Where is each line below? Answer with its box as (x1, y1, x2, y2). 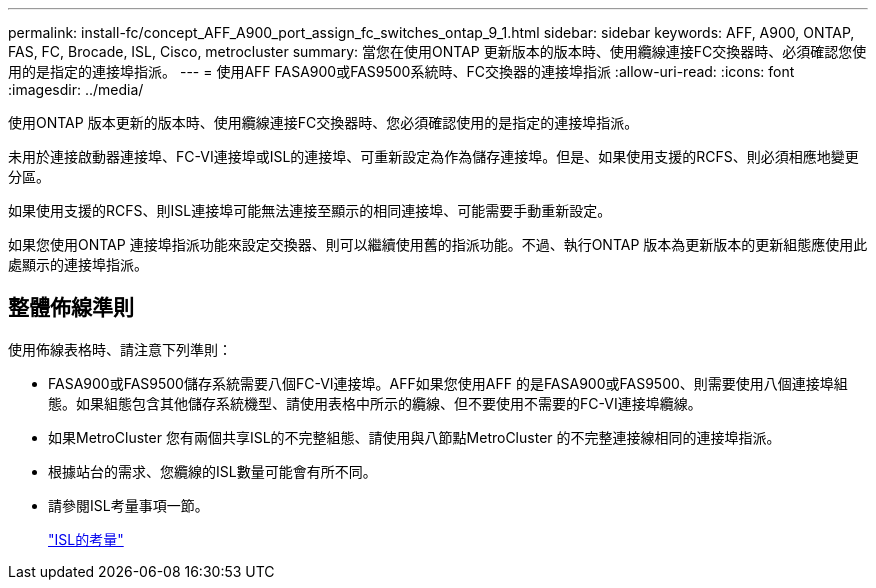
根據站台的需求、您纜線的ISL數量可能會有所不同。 (48, 462, 377, 480)
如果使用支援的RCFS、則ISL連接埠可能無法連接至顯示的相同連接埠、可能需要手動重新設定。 (8, 202, 612, 219)
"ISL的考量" (48, 530, 124, 548)
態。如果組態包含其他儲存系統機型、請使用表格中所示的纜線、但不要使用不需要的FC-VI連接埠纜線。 (48, 394, 702, 412)
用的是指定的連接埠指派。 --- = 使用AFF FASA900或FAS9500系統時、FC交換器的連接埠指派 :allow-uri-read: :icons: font (8, 63, 795, 80)
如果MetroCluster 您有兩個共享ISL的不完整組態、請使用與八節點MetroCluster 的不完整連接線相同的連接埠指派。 (48, 428, 781, 446)
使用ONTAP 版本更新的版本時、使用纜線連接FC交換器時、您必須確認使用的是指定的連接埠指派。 (8, 114, 639, 131)
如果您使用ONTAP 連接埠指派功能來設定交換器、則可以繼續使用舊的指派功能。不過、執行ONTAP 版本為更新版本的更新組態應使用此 (8, 236, 868, 253)
